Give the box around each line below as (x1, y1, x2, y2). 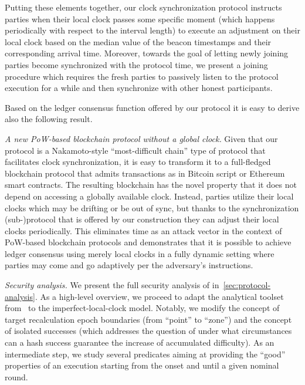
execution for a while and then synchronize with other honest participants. (5, 82, 273, 94)
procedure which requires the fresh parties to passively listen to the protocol (5, 70, 279, 82)
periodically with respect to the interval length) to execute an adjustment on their (5, 24, 300, 36)
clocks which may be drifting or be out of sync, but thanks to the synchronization (5, 201, 299, 214)
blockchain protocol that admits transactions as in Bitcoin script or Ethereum (5, 167, 285, 179)
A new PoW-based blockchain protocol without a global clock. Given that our (5, 132, 278, 144)
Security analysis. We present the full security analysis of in (5, 279, 219, 291)
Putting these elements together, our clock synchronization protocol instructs (5, 1, 282, 13)
